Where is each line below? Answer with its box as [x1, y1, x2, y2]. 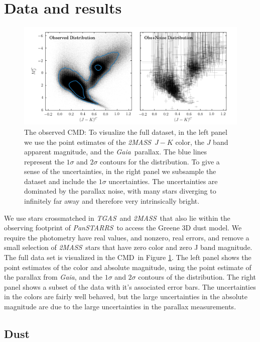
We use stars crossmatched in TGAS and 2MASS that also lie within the [4, 212, 230, 223]
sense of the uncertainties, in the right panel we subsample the [24, 166, 216, 177]
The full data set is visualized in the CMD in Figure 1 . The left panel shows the [4, 252, 251, 263]
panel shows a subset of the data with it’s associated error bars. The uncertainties [4, 281, 256, 292]
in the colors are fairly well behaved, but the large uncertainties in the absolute [4, 291, 247, 302]
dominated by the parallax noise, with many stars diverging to [24, 186, 216, 196]
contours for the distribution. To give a [100, 156, 220, 166]
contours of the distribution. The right [138, 272, 256, 282]
